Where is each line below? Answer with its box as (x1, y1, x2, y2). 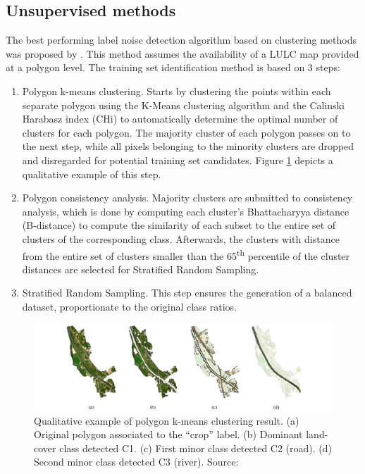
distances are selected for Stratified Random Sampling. (22, 261, 259, 276)
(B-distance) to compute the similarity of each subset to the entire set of (22, 218, 336, 232)
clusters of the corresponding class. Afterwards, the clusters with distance (22, 231, 340, 246)
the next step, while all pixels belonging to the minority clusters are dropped (22, 139, 354, 154)
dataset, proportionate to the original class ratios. (22, 299, 237, 313)
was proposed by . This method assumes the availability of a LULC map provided (6, 46, 359, 61)
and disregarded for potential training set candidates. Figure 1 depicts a (22, 152, 333, 167)
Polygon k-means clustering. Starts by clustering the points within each (22, 83, 331, 98)
